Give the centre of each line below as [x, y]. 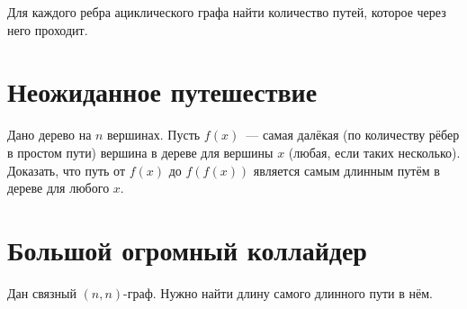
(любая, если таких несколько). [374, 152]
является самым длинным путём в [346, 170]
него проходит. [48, 29]
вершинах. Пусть [154, 135]
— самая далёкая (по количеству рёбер [353, 135]
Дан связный [42, 292]
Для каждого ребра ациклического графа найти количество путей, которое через [227, 12]
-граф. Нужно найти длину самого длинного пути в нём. [278, 292]
